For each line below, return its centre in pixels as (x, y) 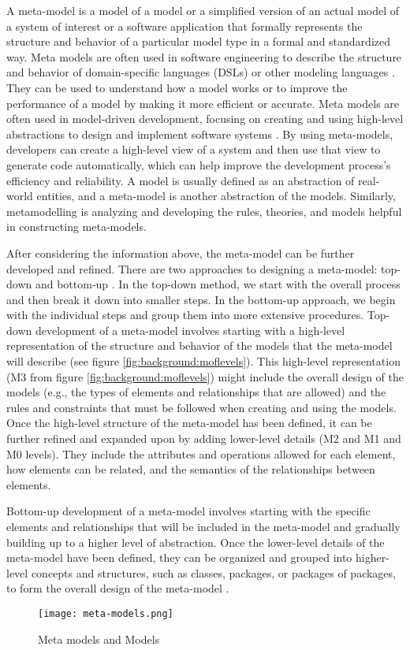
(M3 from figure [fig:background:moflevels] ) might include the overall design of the (205, 376)
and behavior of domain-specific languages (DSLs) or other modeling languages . (201, 72)
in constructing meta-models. (76, 227)
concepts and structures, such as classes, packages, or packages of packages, (213, 572)
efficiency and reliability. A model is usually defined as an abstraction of (181, 180)
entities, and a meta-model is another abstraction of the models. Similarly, (216, 196)
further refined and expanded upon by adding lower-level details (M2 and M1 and (204, 438)
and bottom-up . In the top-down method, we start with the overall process (218, 284)
